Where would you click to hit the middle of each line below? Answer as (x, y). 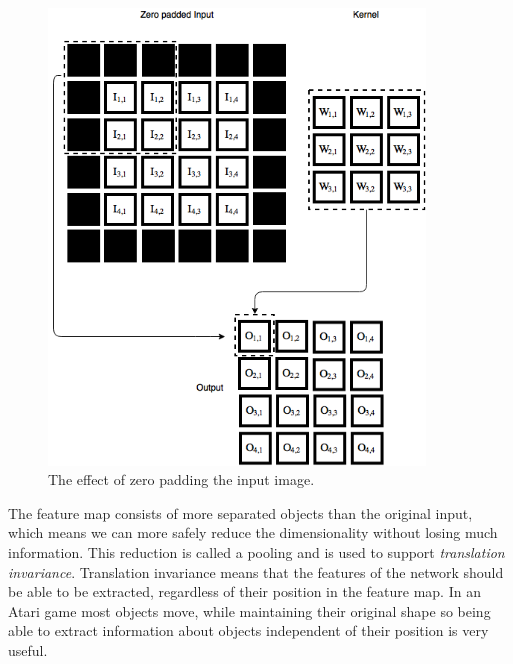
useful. (28, 650)
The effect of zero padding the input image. (181, 479)
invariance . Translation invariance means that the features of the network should (256, 571)
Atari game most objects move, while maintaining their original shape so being (249, 610)
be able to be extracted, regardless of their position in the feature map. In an (244, 591)
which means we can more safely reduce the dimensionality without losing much (253, 532)
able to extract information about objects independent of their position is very (248, 630)
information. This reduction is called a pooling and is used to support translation (256, 552)
